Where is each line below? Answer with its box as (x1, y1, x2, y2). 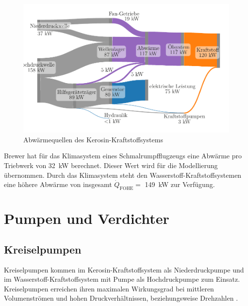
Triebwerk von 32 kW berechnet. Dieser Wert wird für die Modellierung (4, 160, 218, 170)
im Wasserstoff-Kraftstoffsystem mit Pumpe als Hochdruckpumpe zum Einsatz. (4, 274, 240, 284)
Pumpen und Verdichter (4, 208, 169, 228)
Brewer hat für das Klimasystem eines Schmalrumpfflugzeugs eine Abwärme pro (4, 151, 242, 161)
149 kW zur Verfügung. (145, 179, 215, 189)
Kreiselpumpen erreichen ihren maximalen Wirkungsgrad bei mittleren (4, 283, 214, 293)
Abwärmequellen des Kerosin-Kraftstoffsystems (23, 134, 163, 144)
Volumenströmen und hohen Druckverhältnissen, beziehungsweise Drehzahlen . (4, 293, 238, 303)
